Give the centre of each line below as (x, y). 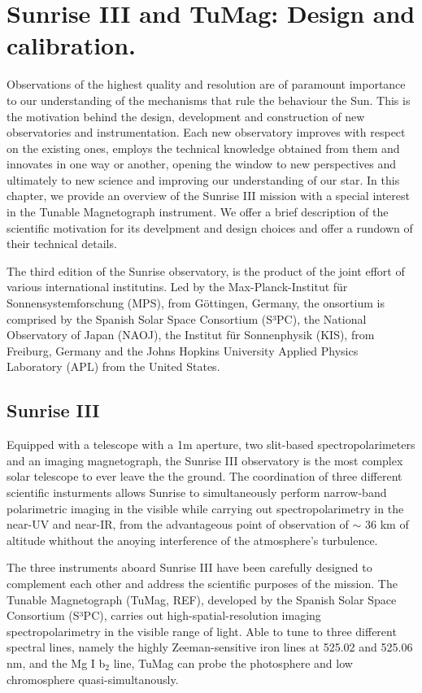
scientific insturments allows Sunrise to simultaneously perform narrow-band (197, 492)
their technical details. (62, 244)
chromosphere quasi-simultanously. (93, 679)
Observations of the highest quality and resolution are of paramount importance (206, 84)
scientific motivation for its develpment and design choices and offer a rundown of (210, 227)
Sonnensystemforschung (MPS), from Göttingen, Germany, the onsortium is (196, 303)
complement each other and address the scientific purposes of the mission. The (202, 583)
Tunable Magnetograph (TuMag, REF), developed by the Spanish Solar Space (202, 599)
